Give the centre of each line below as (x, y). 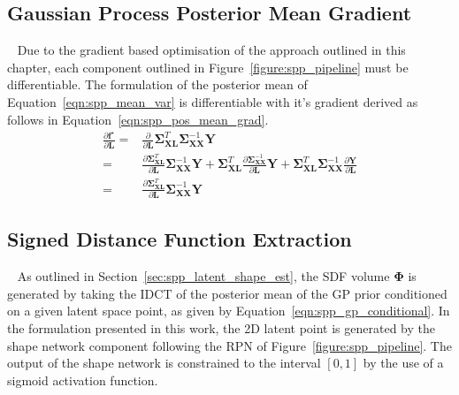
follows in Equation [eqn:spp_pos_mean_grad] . (138, 119)
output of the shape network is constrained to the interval (164, 363)
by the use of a (403, 363)
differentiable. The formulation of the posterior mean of (157, 84)
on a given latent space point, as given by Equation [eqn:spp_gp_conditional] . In (229, 311)
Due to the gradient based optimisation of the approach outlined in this (211, 50)
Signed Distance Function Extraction (180, 239)
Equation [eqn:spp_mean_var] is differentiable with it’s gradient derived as (213, 101)
